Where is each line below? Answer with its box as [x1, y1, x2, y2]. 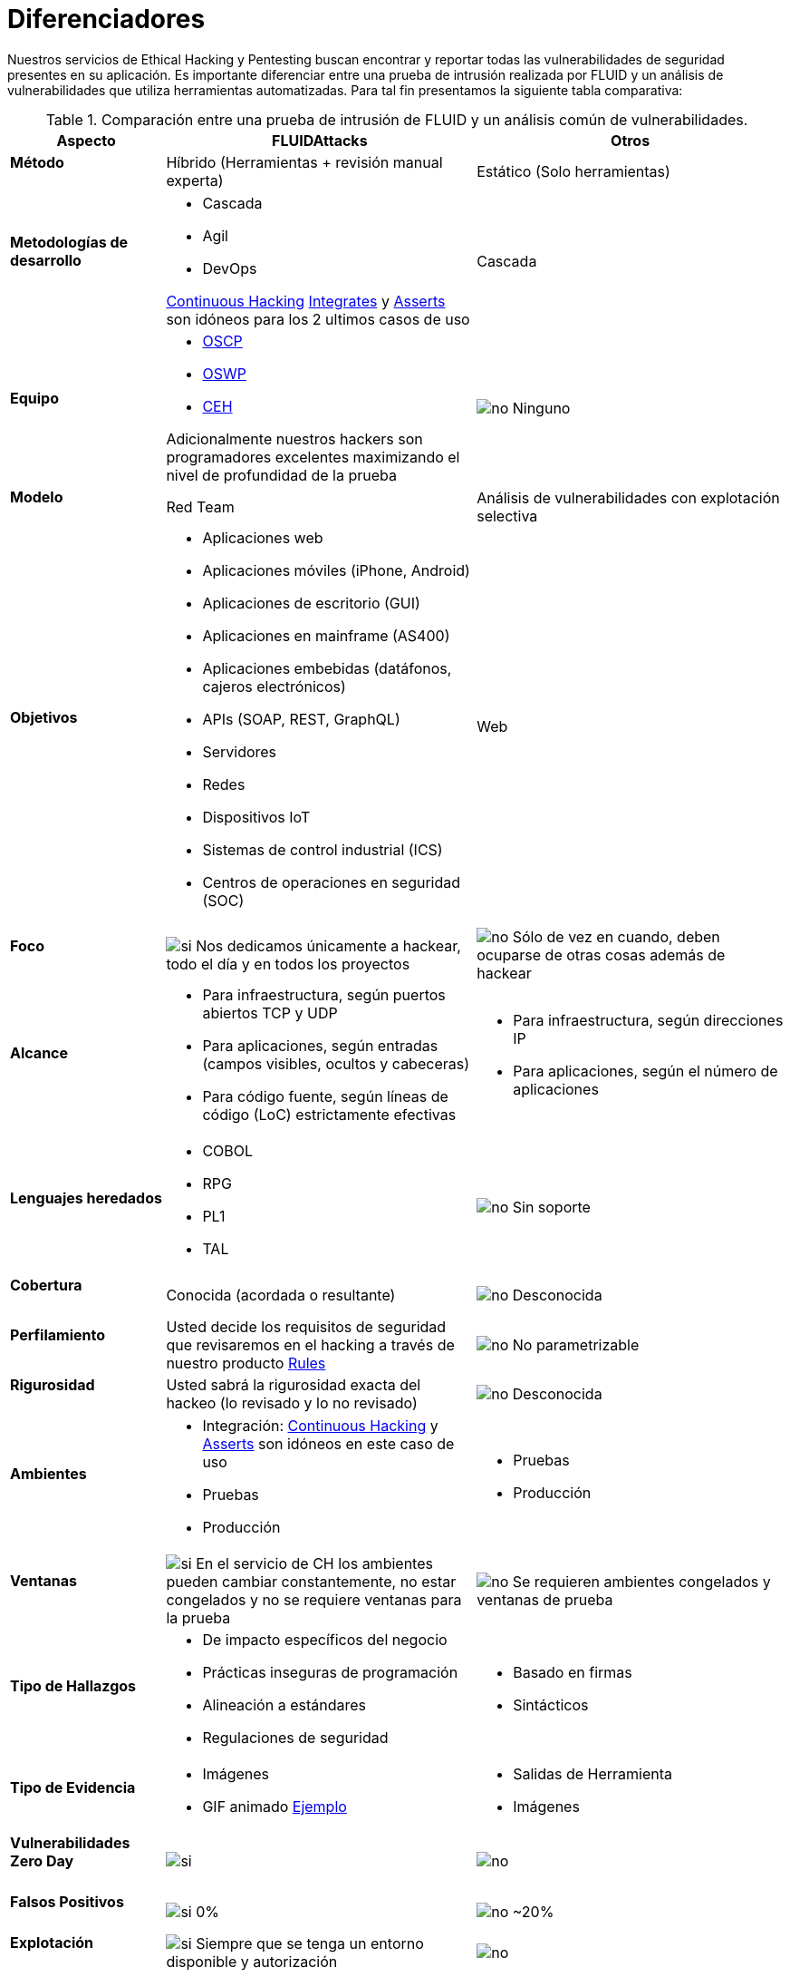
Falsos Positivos [10, 1893, 124, 1912]
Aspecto [56, 131, 116, 150]
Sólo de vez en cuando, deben [512, 928, 720, 947]
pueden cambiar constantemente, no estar [166, 1572, 457, 1591]
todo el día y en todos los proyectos [166, 955, 410, 974]
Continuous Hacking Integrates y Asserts [166, 292, 446, 311]
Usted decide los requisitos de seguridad [166, 1317, 447, 1336]
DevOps [202, 259, 257, 278]
